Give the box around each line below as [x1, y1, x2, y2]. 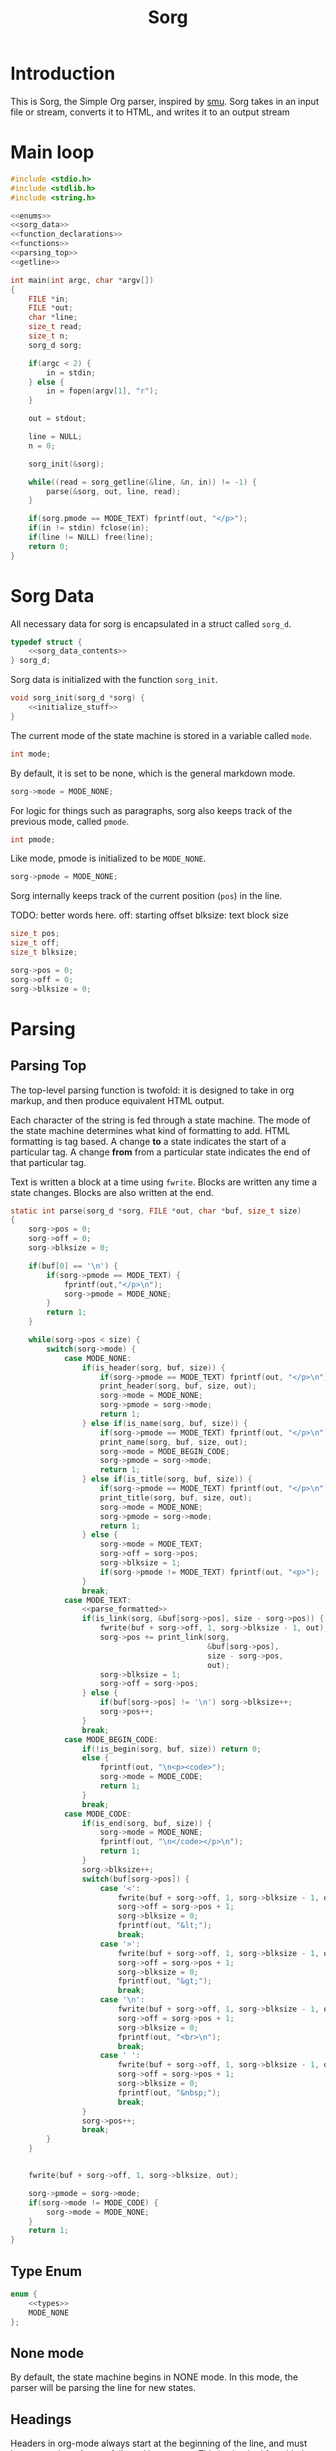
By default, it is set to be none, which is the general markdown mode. [10, 767, 296, 779]
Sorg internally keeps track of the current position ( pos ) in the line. [10, 890, 283, 902]
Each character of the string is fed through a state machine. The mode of [10, 1114, 311, 1126]
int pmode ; [10, 834, 56, 845]
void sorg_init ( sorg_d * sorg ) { [10, 693, 145, 703]
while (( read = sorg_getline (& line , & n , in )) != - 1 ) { [28, 477, 257, 487]
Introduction [10, 62, 116, 85]
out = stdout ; [28, 414, 87, 424]
